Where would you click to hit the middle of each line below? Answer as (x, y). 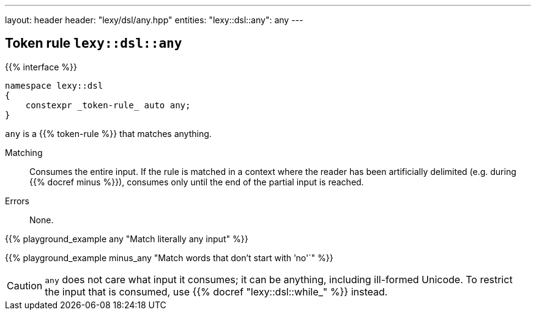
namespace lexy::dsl (54, 85)
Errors (17, 201)
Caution (25, 285)
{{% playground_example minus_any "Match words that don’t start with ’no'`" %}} (169, 258)
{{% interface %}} (41, 67)
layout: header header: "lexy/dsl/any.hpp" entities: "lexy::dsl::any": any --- (154, 20)
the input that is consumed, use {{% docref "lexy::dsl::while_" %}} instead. (216, 291)
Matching (24, 152)
